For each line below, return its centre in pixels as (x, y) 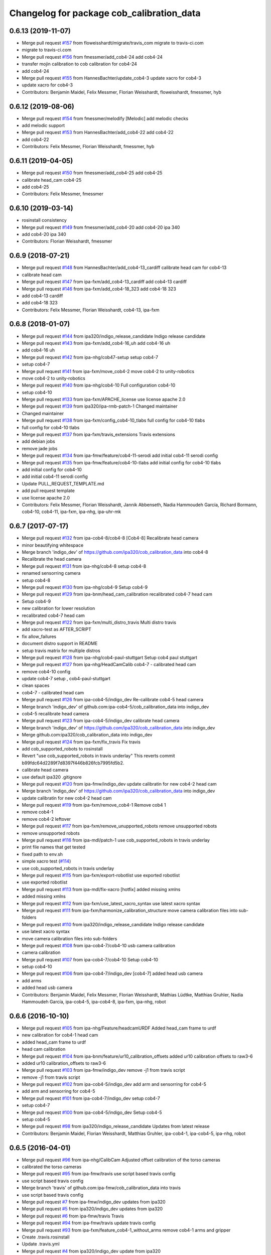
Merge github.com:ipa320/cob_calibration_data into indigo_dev (87, 735)
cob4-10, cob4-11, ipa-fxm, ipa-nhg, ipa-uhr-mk (72, 512)
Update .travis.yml (41, 1244)
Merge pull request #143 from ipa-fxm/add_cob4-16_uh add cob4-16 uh (96, 343)
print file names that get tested (53, 847)
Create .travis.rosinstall (46, 1237)
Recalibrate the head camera (52, 559)
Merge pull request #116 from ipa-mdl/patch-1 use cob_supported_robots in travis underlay (116, 840)
